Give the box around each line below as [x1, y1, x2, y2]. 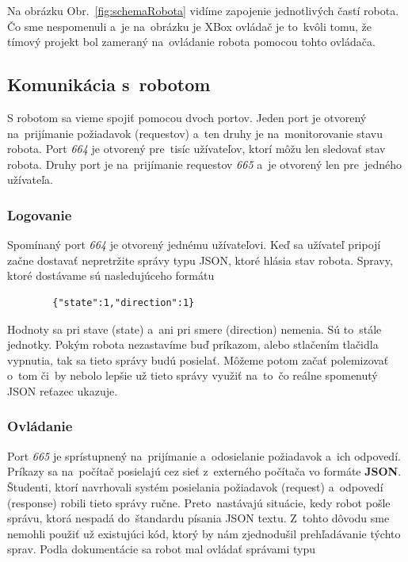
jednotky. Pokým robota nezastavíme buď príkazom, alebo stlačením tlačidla [7, 336, 379, 353]
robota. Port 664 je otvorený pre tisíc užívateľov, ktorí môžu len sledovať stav [7, 140, 386, 157]
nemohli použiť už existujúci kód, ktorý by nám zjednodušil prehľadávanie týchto [7, 525, 401, 541]
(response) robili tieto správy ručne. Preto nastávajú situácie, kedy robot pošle [7, 494, 391, 510]
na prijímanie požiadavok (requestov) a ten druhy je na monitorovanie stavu [7, 124, 383, 141]
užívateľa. [7, 171, 53, 188]
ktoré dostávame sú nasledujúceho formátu [7, 267, 215, 284]
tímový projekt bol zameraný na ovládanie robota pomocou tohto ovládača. [7, 33, 376, 50]
